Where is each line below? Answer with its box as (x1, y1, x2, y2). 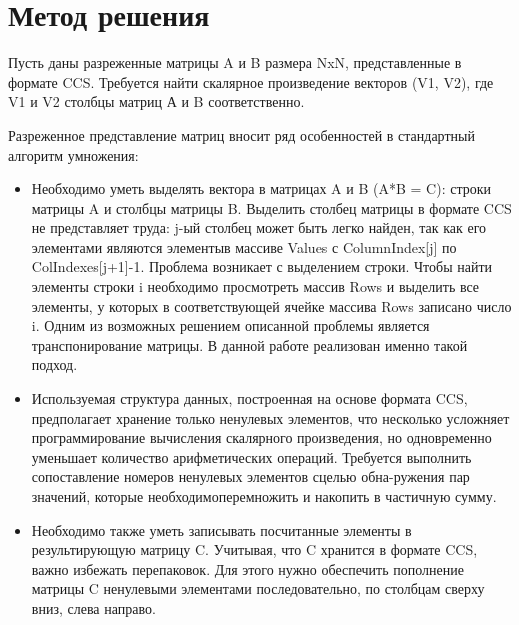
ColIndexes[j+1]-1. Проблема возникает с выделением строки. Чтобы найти (31, 256, 493, 277)
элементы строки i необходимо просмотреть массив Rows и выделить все (31, 276, 480, 297)
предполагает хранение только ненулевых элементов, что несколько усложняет (31, 407, 510, 428)
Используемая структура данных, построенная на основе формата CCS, (31, 388, 468, 409)
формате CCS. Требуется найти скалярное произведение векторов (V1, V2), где (8, 71, 494, 92)
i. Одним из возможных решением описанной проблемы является (31, 315, 430, 336)
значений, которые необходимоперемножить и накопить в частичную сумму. (31, 486, 497, 506)
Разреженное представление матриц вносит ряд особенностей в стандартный (8, 124, 475, 145)
